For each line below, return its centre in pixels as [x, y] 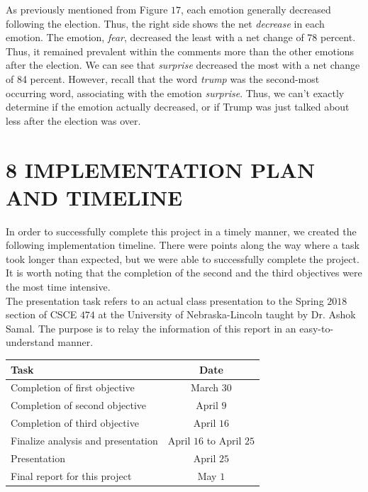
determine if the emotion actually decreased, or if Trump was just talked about [178, 107]
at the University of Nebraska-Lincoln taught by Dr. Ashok [227, 314]
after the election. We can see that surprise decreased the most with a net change [183, 65]
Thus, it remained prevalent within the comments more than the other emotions [180, 51]
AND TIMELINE [94, 197]
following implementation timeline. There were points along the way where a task [183, 245]
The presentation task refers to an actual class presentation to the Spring [165, 300]
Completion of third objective [75, 423]
